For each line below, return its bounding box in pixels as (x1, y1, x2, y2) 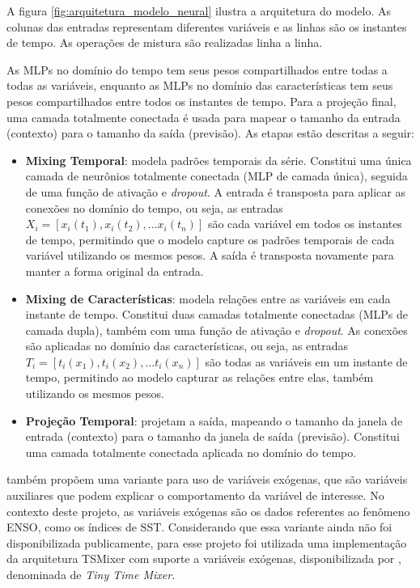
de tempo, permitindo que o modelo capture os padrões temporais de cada (25, 231, 395, 247)
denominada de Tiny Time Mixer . (6, 566, 176, 582)
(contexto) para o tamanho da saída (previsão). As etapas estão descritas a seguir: (6, 125, 414, 142)
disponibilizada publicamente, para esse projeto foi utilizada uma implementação (6, 534, 407, 551)
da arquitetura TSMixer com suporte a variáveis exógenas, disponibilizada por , (6, 550, 401, 567)
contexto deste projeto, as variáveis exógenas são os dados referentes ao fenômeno (6, 502, 410, 519)
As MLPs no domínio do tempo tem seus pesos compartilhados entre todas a (6, 61, 388, 78)
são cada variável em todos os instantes (207, 215, 402, 232)
